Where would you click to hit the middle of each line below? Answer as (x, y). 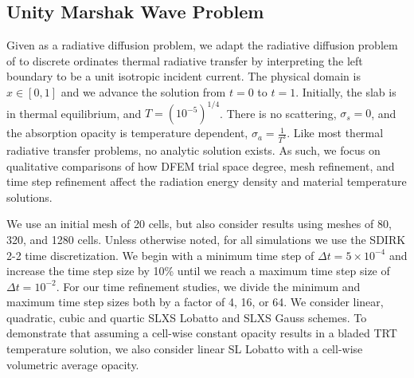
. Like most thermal (335, 133)
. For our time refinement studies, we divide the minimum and (208, 286)
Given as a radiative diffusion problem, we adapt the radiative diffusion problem (202, 45)
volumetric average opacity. (73, 364)
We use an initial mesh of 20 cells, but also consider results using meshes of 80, (199, 224)
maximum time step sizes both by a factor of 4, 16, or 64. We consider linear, (195, 302)
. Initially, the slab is (346, 91)
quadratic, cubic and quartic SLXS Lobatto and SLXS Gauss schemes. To (187, 317)
